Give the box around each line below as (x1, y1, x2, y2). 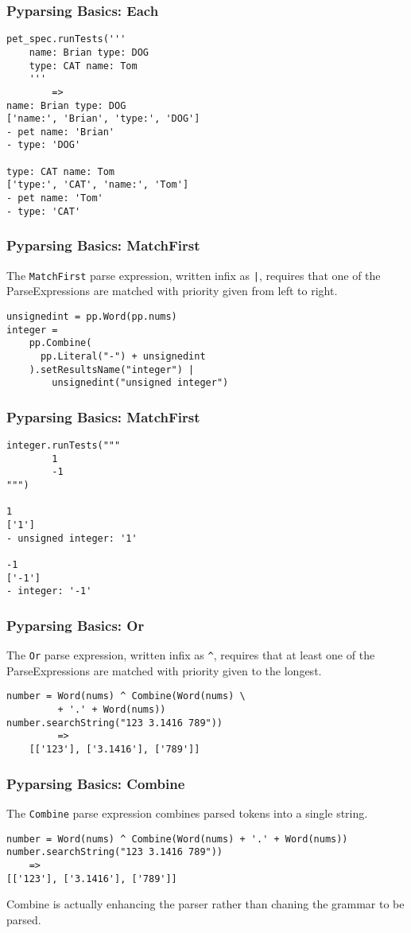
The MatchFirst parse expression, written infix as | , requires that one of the (6, 266, 381, 283)
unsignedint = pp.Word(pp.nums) (6, 310, 177, 322)
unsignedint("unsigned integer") (52, 377, 229, 389)
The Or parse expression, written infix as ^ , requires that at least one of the (6, 647, 375, 663)
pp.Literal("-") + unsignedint (40, 350, 206, 362)
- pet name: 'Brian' (6, 126, 115, 138)
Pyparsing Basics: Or (6, 615, 145, 635)
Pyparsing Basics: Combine (6, 773, 185, 793)
